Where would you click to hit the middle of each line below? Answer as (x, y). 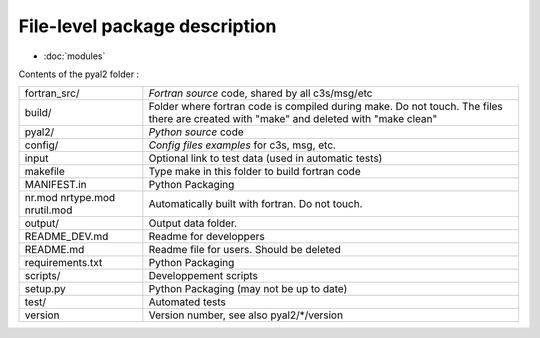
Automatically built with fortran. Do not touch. (255, 204)
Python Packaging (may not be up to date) (248, 289)
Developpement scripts (203, 276)
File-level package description (147, 26)
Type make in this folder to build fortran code (254, 172)
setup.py (45, 289)
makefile (44, 172)
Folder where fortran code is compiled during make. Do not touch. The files (326, 107)
